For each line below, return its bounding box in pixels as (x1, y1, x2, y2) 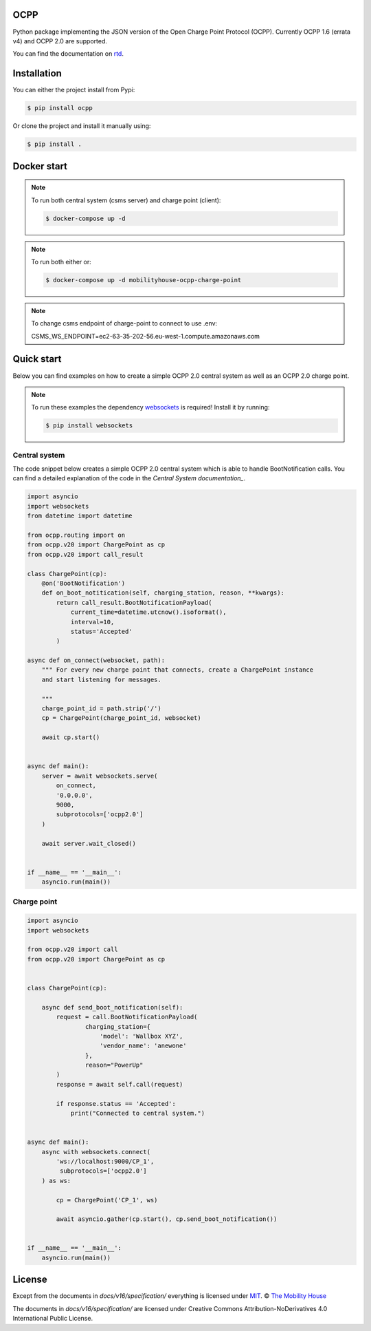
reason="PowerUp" (85, 1061, 144, 1069)
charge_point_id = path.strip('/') (41, 705, 161, 712)
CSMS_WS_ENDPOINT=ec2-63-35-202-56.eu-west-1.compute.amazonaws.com (31, 332, 260, 340)
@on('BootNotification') (41, 579, 126, 587)
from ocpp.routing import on (27, 531, 126, 539)
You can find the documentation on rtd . (12, 50, 124, 58)
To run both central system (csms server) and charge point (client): (31, 196, 221, 204)
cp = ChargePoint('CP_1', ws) (56, 1196, 158, 1204)
